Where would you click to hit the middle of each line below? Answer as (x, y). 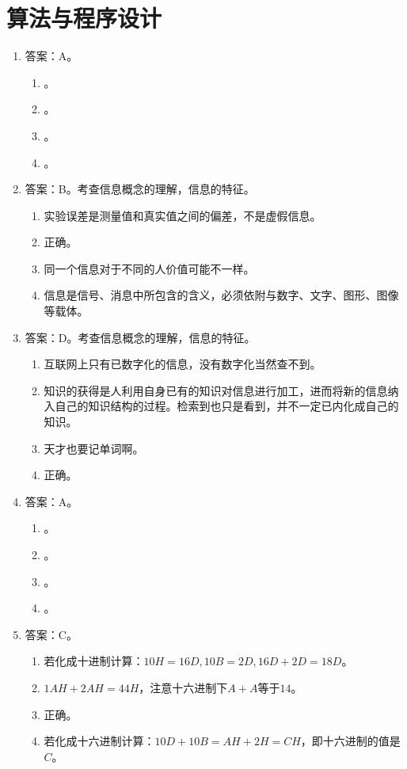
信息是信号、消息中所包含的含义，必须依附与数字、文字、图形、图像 (221, 295)
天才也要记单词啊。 (94, 448)
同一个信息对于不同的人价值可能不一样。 (149, 268)
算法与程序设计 (84, 18)
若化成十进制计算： (94, 661)
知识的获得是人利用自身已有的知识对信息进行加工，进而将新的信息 (216, 390)
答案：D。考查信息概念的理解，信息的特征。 (140, 337)
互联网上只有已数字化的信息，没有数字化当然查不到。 (183, 364)
